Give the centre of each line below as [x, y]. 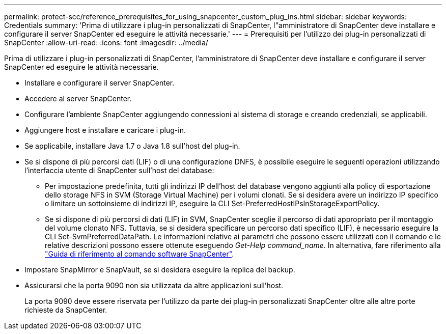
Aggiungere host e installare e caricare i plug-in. [105, 130]
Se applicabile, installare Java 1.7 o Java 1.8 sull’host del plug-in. [132, 146]
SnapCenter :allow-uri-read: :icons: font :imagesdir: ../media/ [106, 43]
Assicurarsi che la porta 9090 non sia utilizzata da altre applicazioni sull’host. [154, 285]
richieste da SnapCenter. [66, 310]
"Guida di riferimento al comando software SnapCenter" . [140, 254]
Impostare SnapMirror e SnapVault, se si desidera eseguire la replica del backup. [160, 270]
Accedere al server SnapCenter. [78, 99]
